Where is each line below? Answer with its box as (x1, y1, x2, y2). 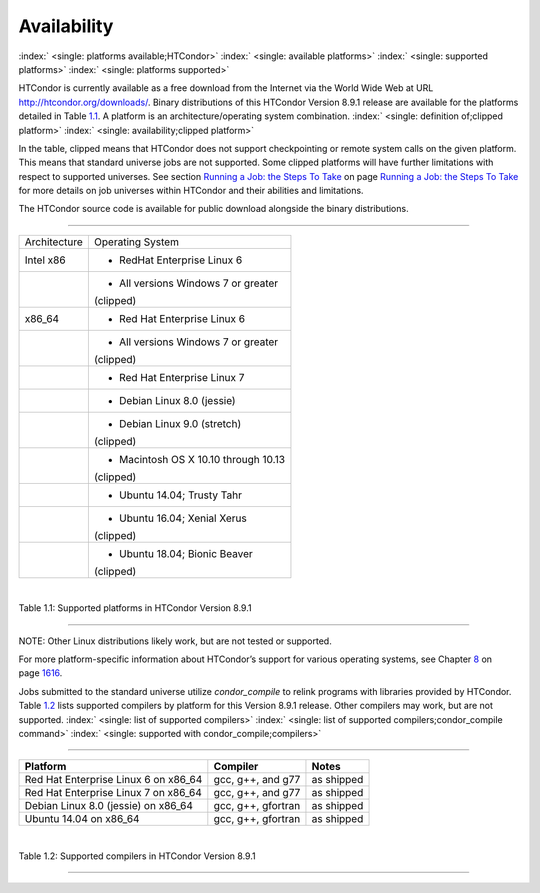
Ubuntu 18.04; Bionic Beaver (118, 546, 254, 560)
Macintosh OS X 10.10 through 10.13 (118, 452, 285, 466)
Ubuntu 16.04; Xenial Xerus (118, 511, 247, 525)
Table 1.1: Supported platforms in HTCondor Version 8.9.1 (18, 602, 252, 614)
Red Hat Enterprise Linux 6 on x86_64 (24, 773, 203, 787)
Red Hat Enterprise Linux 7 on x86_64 (24, 786, 202, 800)
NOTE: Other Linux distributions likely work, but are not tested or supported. (18, 635, 332, 647)
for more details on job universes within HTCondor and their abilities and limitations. (18, 185, 364, 197)
